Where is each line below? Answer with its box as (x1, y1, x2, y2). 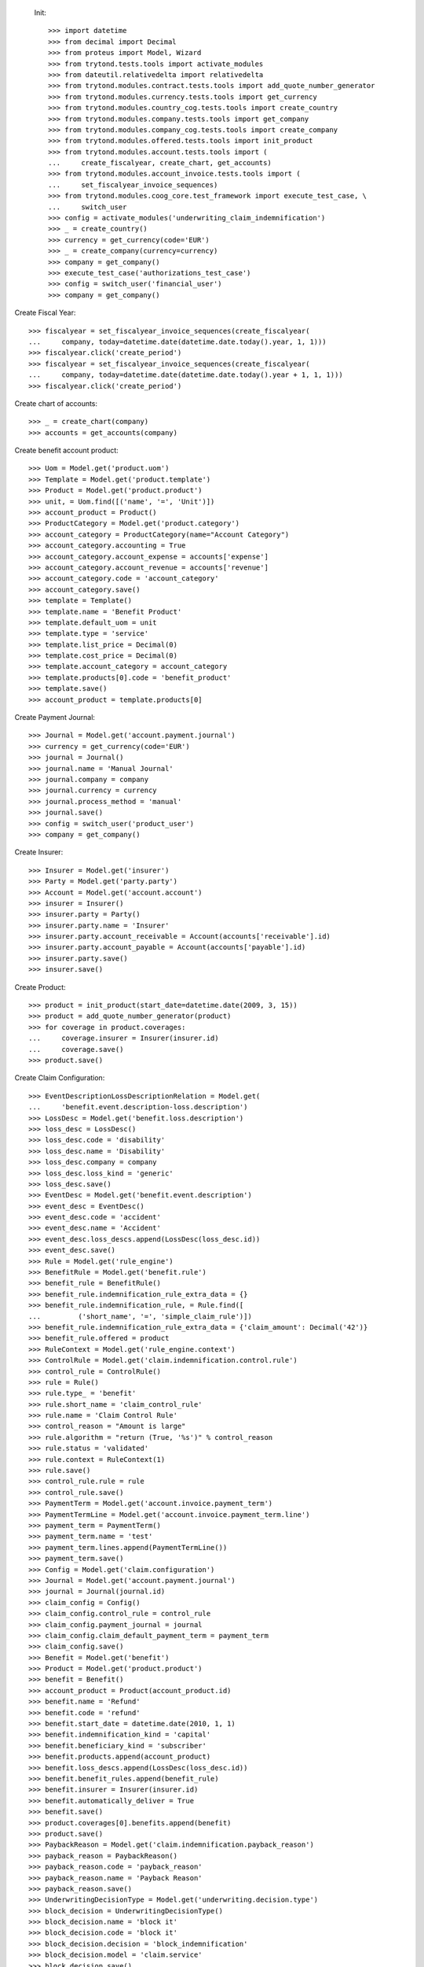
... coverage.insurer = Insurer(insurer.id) (28, 1034, 219, 1043)
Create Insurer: (14, 847, 64, 857)
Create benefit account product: (14, 445, 119, 456)
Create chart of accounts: (14, 398, 98, 408)
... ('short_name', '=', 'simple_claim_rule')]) (28, 1312, 253, 1321)
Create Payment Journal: (14, 713, 96, 722)
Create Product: (14, 982, 66, 991)
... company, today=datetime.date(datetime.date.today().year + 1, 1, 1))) (28, 371, 343, 379)
